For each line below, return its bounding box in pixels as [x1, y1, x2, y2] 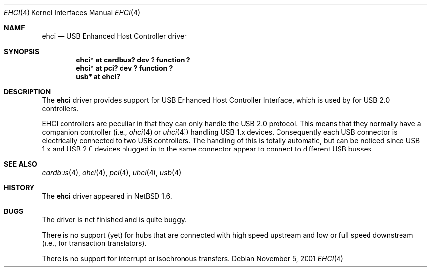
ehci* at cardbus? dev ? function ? [76, 56, 190, 64]
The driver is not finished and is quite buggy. [42, 215, 187, 224]
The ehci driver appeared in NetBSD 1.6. [42, 192, 172, 200]
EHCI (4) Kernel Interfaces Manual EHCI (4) [4, 8, 141, 17]
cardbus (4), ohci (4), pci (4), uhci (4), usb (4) [42, 168, 182, 177]
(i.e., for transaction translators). [42, 239, 147, 247]
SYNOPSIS [4, 47, 40, 56]
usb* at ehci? [76, 72, 121, 81]
